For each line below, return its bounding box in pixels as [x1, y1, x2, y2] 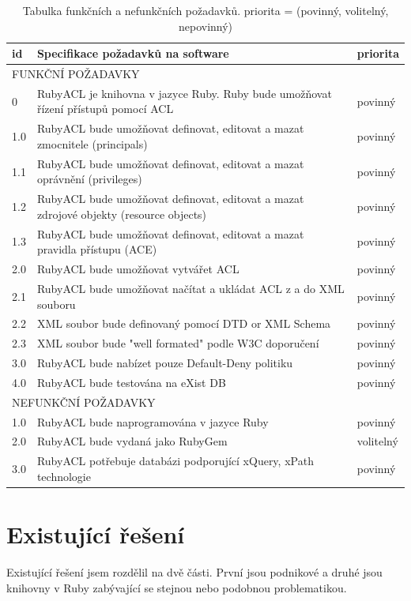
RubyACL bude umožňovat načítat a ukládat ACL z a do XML [36, 280, 345, 296]
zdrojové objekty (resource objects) [36, 205, 207, 222]
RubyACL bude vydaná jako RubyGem [36, 433, 228, 449]
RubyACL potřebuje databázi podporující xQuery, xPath [36, 453, 314, 469]
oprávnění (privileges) [36, 171, 142, 187]
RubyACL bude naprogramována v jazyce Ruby [36, 413, 269, 430]
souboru [36, 295, 76, 312]
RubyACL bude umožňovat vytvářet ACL [36, 261, 239, 277]
